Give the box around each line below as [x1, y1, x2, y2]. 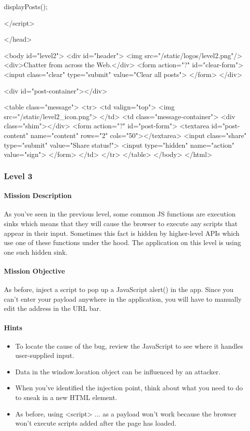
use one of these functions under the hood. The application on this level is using [4, 237, 241, 247]
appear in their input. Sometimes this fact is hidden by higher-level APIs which [4, 228, 240, 238]
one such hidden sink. [4, 246, 68, 257]
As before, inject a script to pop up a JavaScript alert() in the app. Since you [4, 284, 234, 294]
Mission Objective [4, 265, 65, 276]
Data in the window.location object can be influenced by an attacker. [15, 366, 221, 376]
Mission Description [4, 190, 72, 200]
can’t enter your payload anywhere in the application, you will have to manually [4, 293, 242, 304]
